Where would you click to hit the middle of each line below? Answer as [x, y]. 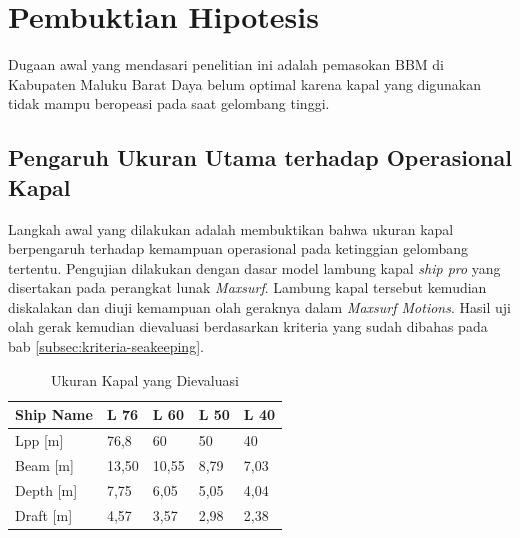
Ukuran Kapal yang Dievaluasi [145, 379]
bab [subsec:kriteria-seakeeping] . [106, 346]
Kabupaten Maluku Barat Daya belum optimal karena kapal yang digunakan [245, 83]
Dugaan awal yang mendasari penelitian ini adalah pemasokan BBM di [226, 64]
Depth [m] [46, 489]
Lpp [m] [39, 440]
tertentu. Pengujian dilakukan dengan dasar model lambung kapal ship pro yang [254, 267]
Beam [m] [44, 464]
